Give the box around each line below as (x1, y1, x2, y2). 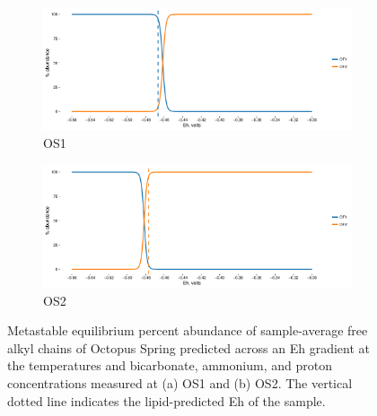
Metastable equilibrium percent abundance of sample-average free (7, 321, 368, 340)
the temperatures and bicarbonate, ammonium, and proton (7, 356, 332, 375)
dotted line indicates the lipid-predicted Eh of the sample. (7, 391, 326, 410)
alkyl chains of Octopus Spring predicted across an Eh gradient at (7, 338, 370, 357)
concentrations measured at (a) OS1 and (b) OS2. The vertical (7, 373, 353, 392)
